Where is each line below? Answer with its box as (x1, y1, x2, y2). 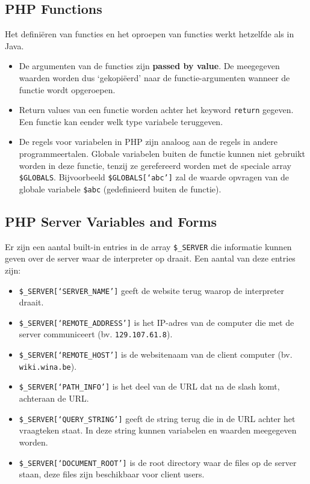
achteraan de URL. (19, 392, 89, 405)
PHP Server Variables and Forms (5, 212, 217, 230)
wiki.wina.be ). (19, 360, 77, 372)
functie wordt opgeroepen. (19, 83, 116, 96)
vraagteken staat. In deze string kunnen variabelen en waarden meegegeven (19, 424, 297, 437)
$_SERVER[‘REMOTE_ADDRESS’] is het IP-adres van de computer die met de (19, 316, 294, 328)
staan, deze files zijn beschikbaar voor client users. (19, 468, 205, 480)
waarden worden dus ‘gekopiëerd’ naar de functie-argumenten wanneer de (19, 71, 290, 84)
